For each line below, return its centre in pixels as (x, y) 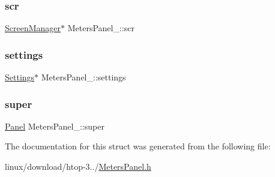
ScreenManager (33, 28)
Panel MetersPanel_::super (55, 126)
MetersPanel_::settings (83, 77)
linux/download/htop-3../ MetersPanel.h (78, 166)
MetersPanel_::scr (101, 28)
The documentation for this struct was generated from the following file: (138, 146)
